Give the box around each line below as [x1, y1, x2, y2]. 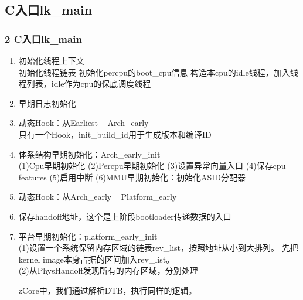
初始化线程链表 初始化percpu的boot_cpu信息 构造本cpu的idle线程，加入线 [18, 66, 298, 78]
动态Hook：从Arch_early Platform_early [18, 190, 177, 203]
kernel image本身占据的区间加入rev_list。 [18, 253, 175, 265]
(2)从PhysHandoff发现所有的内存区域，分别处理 [18, 264, 198, 277]
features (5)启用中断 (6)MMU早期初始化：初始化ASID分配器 [18, 171, 246, 183]
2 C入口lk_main [5, 31, 82, 46]
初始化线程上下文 [18, 54, 84, 66]
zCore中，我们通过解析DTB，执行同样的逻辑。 [18, 284, 197, 296]
